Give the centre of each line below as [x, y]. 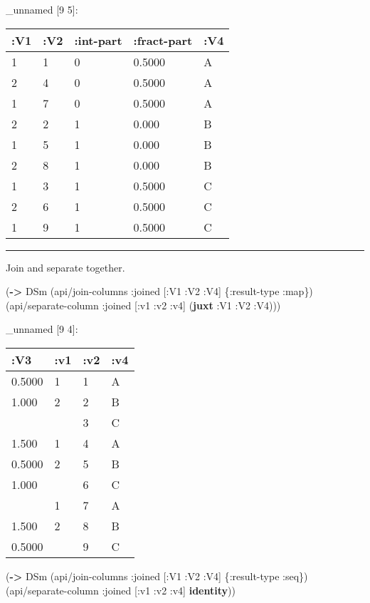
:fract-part [163, 40]
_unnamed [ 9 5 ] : [42, 9]
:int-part [98, 40]
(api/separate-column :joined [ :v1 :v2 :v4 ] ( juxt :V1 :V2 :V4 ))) [143, 305]
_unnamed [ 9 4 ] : [42, 329]
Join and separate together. [65, 267]
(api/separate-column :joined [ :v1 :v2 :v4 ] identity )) [121, 590]
